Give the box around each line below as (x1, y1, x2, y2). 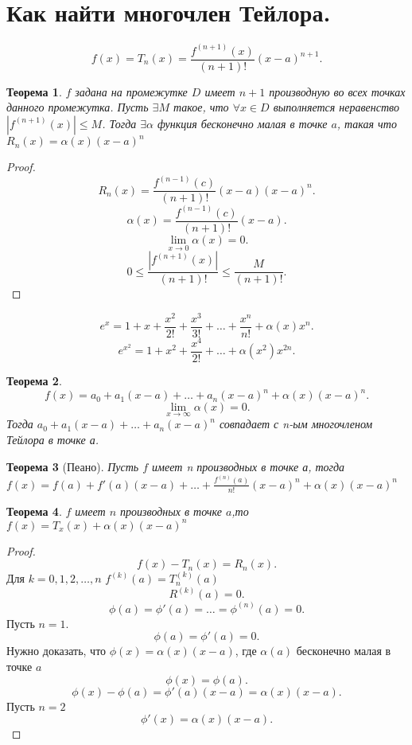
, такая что (336, 115, 397, 131)
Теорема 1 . (6, 83, 62, 99)
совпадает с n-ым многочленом (219, 415, 373, 432)
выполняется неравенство (273, 99, 399, 115)
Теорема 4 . (6, 502, 62, 519)
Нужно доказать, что (6, 642, 107, 659)
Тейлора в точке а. (6, 431, 99, 447)
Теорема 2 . (6, 372, 62, 389)
